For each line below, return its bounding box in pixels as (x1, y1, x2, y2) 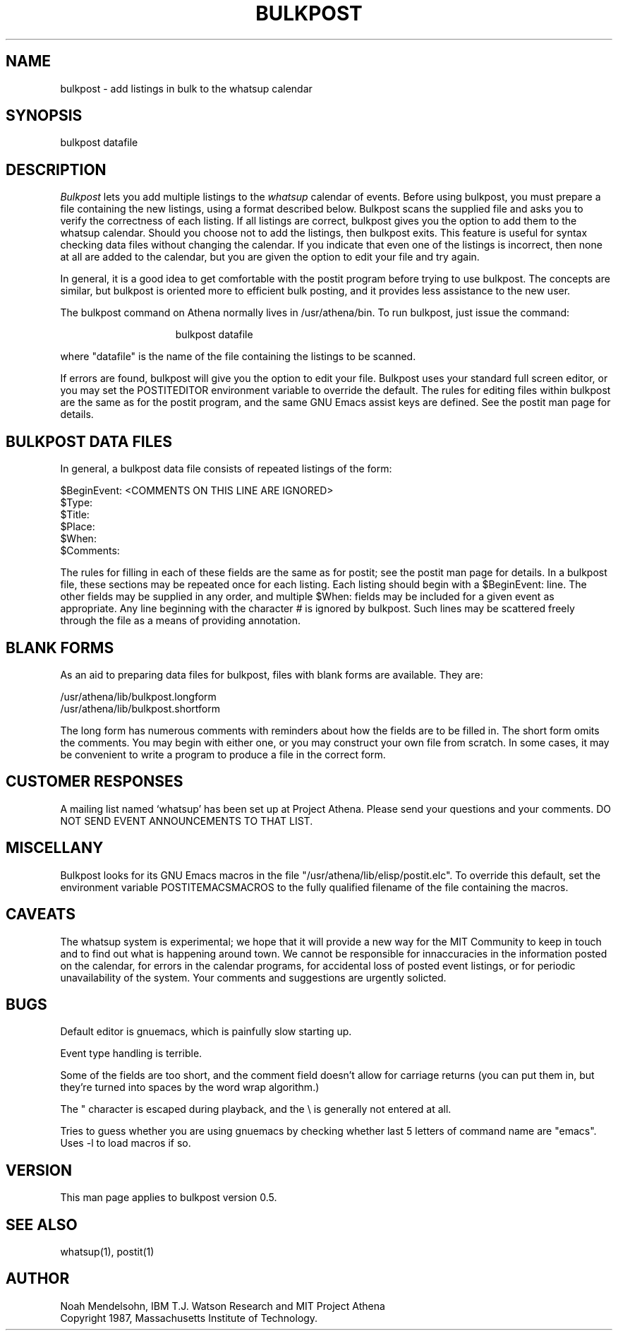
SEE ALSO (6, 1215, 78, 1234)
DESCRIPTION (6, 160, 107, 179)
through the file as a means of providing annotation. (60, 614, 301, 627)
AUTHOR (6, 1270, 70, 1288)
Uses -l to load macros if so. (60, 1137, 191, 1150)
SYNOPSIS (6, 107, 83, 125)
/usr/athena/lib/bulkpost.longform (60, 690, 217, 703)
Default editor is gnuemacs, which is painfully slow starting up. (60, 1025, 352, 1038)
